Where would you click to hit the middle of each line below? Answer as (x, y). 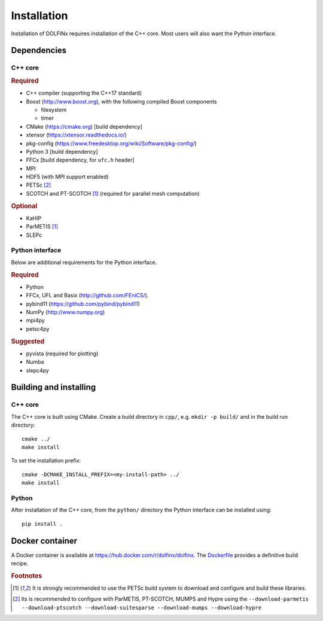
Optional (24, 206)
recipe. (20, 563)
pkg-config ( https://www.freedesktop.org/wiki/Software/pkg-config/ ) (111, 143)
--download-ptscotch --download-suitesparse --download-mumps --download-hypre (141, 608)
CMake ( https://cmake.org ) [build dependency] (84, 126)
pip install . (42, 524)
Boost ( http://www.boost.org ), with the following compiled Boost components (121, 101)
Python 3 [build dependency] (62, 151)
